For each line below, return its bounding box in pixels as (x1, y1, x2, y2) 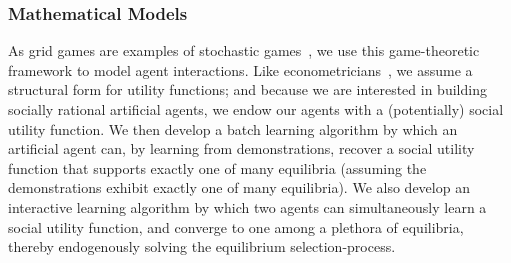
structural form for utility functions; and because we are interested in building (8, 79, 487, 100)
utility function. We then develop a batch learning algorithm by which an (8, 118, 458, 139)
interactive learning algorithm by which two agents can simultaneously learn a (8, 196, 487, 217)
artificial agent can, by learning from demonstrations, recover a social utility (8, 138, 475, 159)
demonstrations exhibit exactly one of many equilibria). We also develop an (8, 177, 470, 198)
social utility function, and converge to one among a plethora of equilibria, (8, 216, 464, 237)
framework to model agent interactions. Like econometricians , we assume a (8, 59, 473, 80)
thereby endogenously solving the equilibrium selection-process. (8, 236, 396, 257)
